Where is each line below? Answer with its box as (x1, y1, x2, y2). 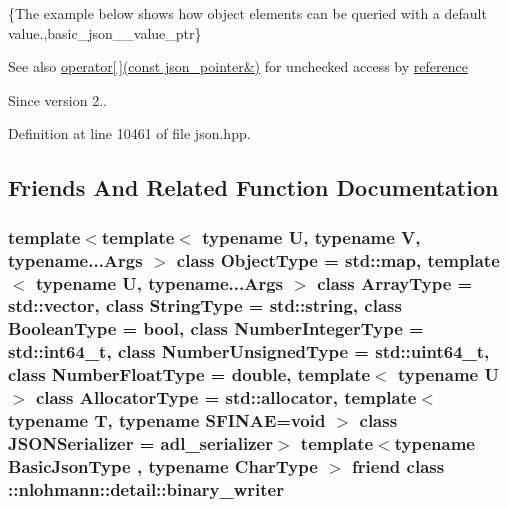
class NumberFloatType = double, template (8, 362, 371, 387)
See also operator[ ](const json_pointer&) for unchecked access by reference (8, 56, 468, 77)
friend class (352, 453, 445, 478)
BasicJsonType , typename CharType (8, 453, 318, 478)
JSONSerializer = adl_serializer (8, 430, 273, 455)
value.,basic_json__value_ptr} (8, 22, 202, 43)
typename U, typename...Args (35, 270, 283, 295)
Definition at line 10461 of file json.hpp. (8, 123, 251, 144)
